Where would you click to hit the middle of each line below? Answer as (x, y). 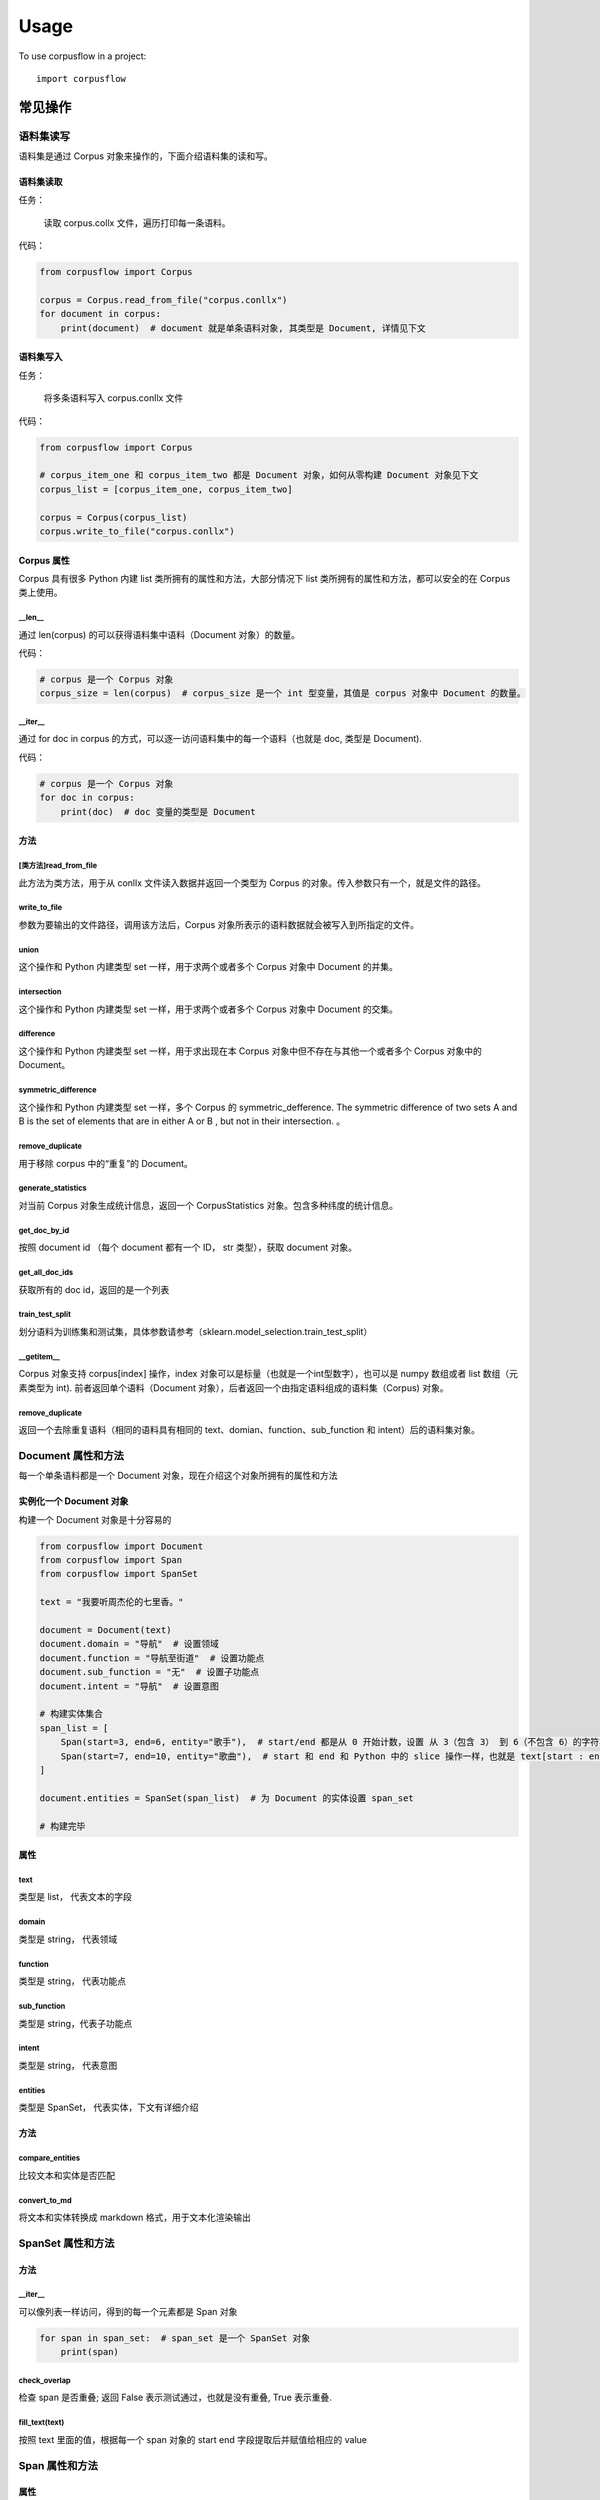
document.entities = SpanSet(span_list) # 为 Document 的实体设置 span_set (226, 1798)
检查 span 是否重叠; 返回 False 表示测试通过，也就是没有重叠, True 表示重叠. (175, 2397)
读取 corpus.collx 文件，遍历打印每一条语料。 (137, 222)
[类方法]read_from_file (58, 865)
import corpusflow (81, 78)
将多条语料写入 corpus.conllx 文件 (113, 398)
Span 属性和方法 (58, 2465)
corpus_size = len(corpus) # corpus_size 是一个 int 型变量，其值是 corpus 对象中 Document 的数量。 (283, 693)
